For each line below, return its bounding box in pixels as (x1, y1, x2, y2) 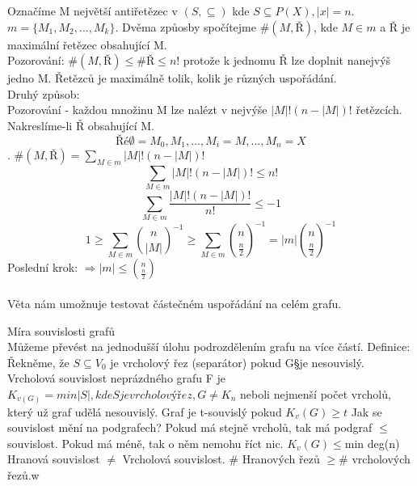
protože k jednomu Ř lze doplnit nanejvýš (183, 52, 391, 69)
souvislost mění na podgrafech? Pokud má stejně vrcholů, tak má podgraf (7, 419, 373, 436)
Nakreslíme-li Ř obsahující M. (7, 116, 154, 133)
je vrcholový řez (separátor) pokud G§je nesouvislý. (110, 353, 364, 370)
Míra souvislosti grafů (7, 322, 115, 339)
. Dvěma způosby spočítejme (115, 18, 256, 35)
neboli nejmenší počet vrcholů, (240, 386, 391, 402)
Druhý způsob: (7, 85, 80, 102)
